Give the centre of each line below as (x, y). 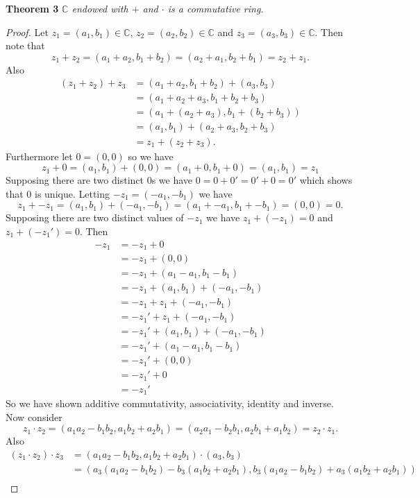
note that (25, 45)
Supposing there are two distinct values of (95, 217)
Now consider (34, 417)
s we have (172, 180)
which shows (326, 180)
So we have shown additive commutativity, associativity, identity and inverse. (170, 403)
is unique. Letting (73, 193)
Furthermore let (39, 156)
